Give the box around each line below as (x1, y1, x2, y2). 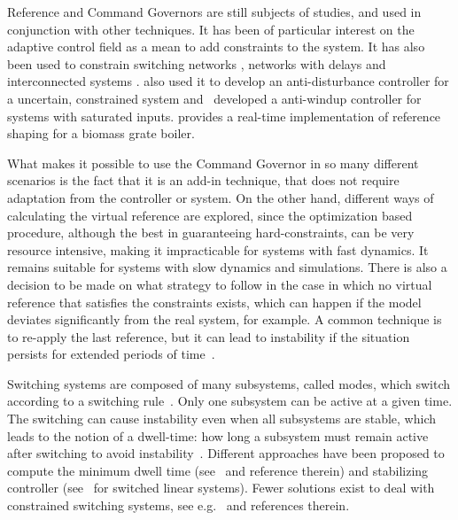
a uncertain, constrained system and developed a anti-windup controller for (7, 89, 422, 107)
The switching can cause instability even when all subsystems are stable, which (7, 409, 436, 428)
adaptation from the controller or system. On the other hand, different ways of (7, 188, 434, 206)
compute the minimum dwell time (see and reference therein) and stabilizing (7, 461, 429, 479)
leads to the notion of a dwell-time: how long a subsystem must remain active (7, 426, 429, 445)
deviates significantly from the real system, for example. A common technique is (7, 310, 442, 329)
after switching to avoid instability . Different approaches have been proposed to (7, 444, 445, 462)
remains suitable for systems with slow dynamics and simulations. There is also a (7, 258, 447, 276)
